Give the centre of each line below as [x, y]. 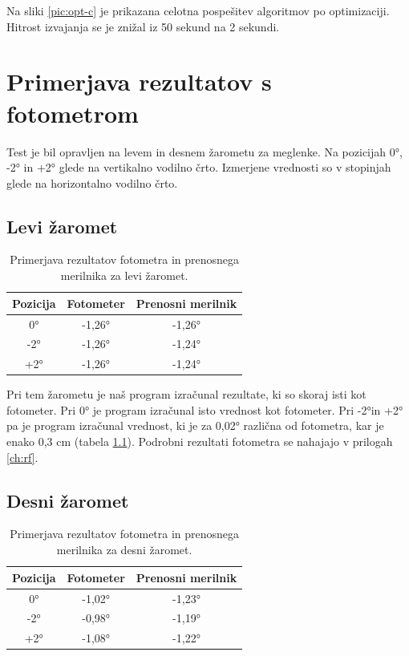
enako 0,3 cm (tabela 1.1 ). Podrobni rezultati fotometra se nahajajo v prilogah [200, 441]
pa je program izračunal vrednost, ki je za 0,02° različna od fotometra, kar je [195, 425]
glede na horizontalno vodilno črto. [92, 182]
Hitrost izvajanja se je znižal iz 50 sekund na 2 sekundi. [143, 26]
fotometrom [73, 113]
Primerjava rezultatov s [139, 81]
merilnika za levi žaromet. [124, 275]
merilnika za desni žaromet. [124, 550]
